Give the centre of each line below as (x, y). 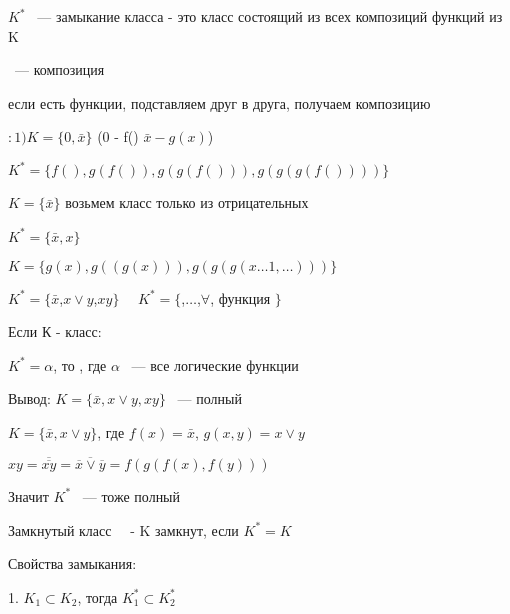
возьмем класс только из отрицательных (187, 202)
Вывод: (29, 398)
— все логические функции (215, 364)
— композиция (59, 69)
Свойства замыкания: (72, 563)
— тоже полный (131, 495)
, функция (240, 297)
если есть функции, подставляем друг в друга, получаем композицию (219, 102)
